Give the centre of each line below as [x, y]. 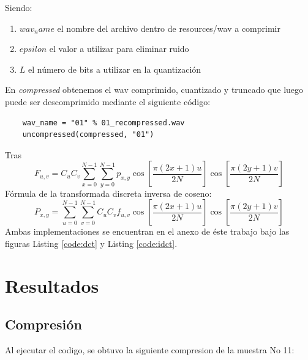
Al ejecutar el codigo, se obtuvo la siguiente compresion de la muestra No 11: [150, 350]
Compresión [43, 324]
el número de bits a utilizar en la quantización [115, 69]
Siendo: [19, 7]
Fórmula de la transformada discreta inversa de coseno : [108, 193]
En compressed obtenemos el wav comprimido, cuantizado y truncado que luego [154, 90]
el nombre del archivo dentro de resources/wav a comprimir [169, 28]
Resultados [52, 285]
